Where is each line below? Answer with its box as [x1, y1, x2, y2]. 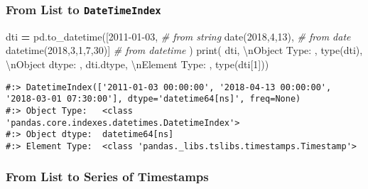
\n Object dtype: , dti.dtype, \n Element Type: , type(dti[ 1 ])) [6, 56, 269, 71]
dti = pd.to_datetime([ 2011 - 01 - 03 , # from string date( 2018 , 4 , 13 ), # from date [6, 28, 351, 43]
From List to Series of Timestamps [6, 168, 209, 185]
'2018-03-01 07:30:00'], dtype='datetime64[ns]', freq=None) [6, 94, 301, 104]
